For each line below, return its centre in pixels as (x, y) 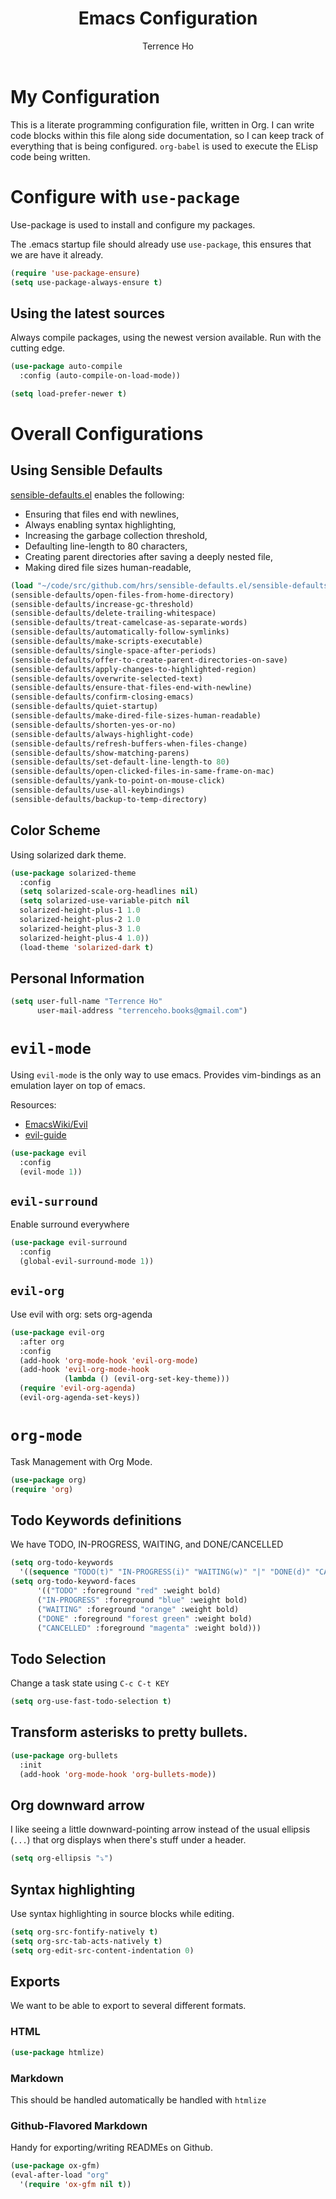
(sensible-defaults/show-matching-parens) (100, 753)
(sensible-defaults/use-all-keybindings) (98, 790)
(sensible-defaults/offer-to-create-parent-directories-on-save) (149, 660)
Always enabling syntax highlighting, (100, 524)
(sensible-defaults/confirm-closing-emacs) (102, 697)
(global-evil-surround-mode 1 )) (87, 1262)
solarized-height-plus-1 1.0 (80, 910)
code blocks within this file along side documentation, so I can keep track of (167, 135)
